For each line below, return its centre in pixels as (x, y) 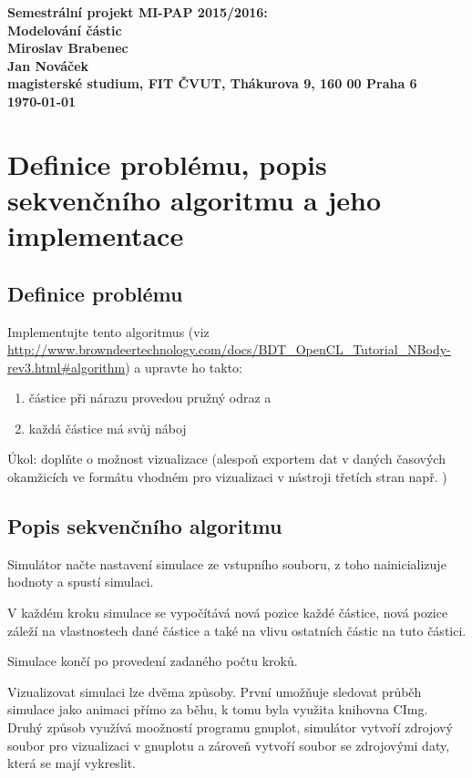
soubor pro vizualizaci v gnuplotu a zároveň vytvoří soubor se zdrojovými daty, (229, 745)
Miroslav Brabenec (68, 48)
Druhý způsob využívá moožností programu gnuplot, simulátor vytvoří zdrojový (230, 727)
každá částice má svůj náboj (108, 428)
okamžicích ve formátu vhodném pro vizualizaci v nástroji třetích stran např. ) (227, 477)
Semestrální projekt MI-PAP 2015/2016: (138, 12)
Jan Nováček (48, 65)
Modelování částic (65, 30)
